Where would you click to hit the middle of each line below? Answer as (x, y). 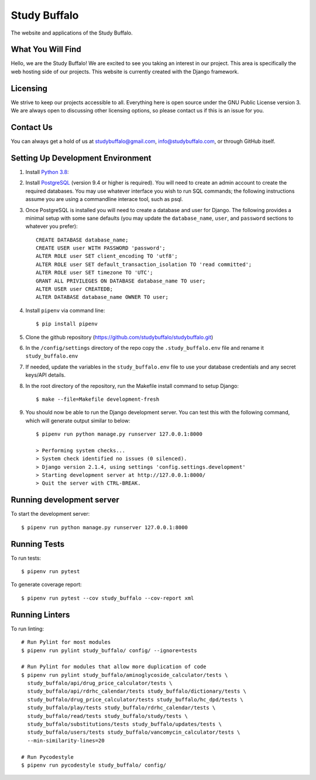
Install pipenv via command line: (65, 310)
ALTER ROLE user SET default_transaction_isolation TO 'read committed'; (144, 264)
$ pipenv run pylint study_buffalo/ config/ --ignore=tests (109, 650)
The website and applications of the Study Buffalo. (72, 33)
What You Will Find (46, 50)
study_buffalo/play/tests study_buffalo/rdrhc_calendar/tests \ (121, 708)
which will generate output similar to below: (78, 420)
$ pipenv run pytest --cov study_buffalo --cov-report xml (108, 598)
